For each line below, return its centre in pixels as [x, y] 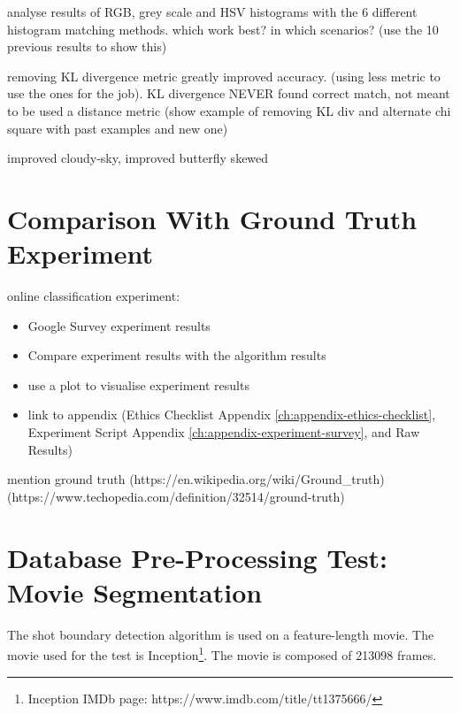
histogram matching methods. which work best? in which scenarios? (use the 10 [223, 29]
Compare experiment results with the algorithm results [177, 355]
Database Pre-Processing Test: [198, 557]
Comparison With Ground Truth [212, 218]
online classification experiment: [94, 296]
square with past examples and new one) [118, 128]
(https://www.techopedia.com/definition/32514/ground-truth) [176, 496]
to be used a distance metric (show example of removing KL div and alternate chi [229, 110]
